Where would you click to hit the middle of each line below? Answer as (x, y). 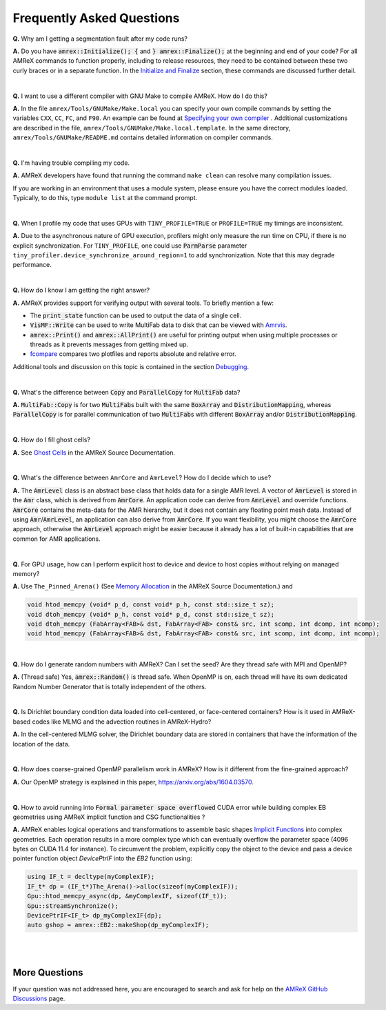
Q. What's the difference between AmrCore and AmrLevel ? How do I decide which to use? (142, 478)
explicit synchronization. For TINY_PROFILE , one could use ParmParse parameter (130, 246)
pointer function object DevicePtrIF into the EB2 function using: (102, 858)
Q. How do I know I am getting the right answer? (81, 290)
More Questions (48, 972)
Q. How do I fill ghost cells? (52, 440)
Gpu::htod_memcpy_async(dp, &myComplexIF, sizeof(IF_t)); (127, 896)
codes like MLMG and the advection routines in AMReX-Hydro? (122, 722)
